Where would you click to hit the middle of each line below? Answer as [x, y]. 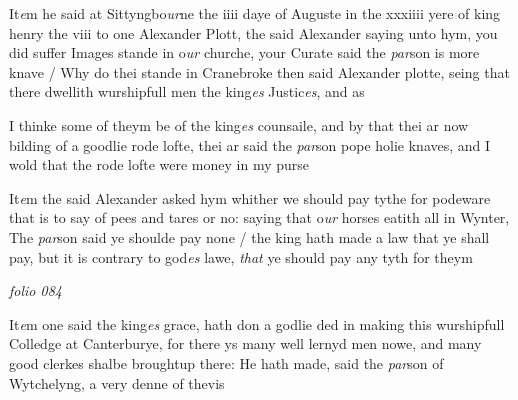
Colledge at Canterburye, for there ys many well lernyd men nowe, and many [245, 343]
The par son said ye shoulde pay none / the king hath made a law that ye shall [249, 236]
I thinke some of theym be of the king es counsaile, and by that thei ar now [239, 124]
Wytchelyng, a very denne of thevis [117, 382]
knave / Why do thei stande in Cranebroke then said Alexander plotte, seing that [259, 71]
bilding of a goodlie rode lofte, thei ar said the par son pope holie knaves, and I [250, 144]
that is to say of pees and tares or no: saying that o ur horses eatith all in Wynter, [259, 217]
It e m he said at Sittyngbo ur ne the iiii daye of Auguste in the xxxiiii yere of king [255, 13]
